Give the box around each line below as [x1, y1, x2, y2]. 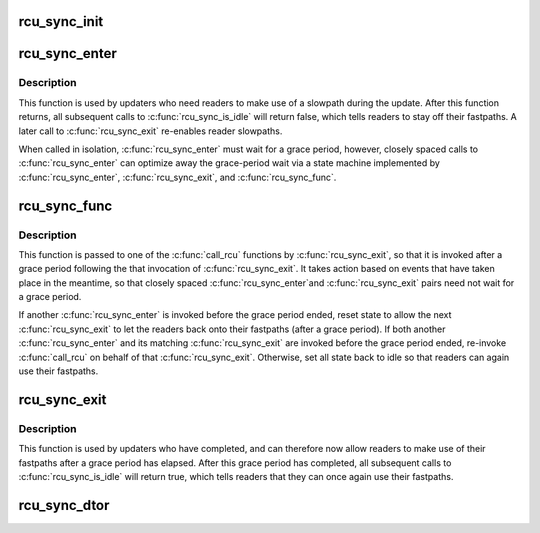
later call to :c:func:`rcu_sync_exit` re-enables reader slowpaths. [18, 125, 283, 137]
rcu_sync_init [18, 13, 104, 30]
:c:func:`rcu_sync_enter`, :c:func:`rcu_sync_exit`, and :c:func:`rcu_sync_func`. [18, 171, 337, 183]
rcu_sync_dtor [18, 496, 110, 514]
